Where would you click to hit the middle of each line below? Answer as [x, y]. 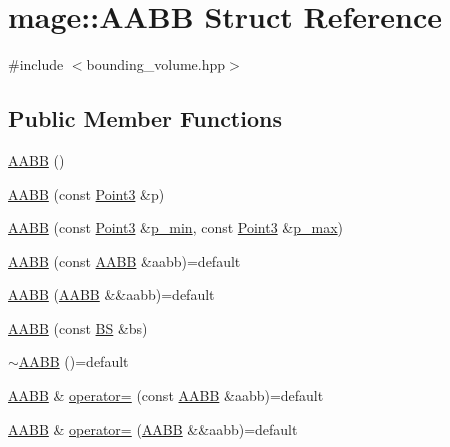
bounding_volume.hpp [156, 64]
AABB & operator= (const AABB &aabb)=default [166, 395]
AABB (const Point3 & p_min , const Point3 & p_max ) [176, 227]
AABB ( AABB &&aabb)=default [111, 294]
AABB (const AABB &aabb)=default [124, 260]
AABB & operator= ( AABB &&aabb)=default [153, 428]
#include [36, 64]
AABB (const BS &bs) [78, 327]
